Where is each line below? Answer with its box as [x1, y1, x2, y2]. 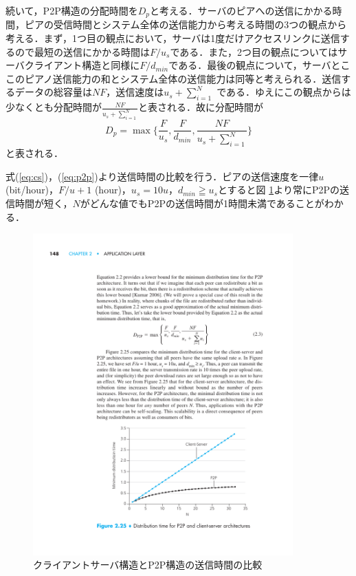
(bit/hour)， [5, 182, 59, 197]
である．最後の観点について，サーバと [168, 58, 341, 72]
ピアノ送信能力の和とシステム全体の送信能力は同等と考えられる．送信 [24, 71, 342, 85]
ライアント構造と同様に [34, 58, 140, 72]
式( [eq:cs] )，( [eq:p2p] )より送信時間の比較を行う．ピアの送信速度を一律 [5, 169, 319, 183]
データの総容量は [14, 85, 92, 99]
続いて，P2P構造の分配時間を [5, 3, 138, 17]
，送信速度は [106, 85, 164, 99]
